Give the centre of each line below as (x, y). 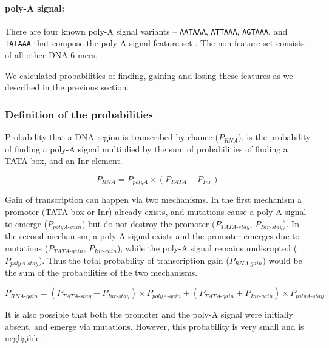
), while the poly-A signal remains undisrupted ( (207, 247)
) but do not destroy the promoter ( (148, 223)
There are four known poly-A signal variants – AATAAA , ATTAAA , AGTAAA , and (146, 31)
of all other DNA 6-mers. (51, 55)
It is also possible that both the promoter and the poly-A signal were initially (149, 314)
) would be (282, 260)
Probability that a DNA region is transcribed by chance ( (112, 137)
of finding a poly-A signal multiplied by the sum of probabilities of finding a (146, 148)
